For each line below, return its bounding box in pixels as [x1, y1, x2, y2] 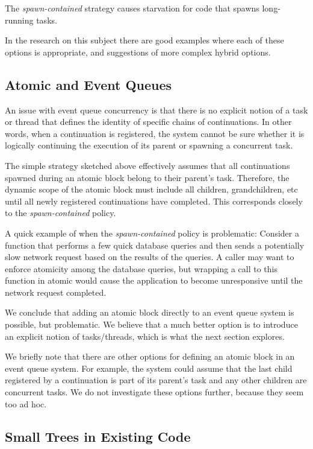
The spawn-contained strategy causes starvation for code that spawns [5, 2, 259, 14]
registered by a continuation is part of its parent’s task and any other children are [5, 374, 307, 386]
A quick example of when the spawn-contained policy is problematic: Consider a [5, 226, 299, 239]
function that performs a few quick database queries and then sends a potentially [5, 238, 305, 251]
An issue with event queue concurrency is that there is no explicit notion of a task [5, 103, 308, 116]
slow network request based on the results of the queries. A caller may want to [5, 250, 294, 263]
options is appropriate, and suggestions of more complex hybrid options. [5, 45, 271, 58]
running [5, 13, 34, 26]
